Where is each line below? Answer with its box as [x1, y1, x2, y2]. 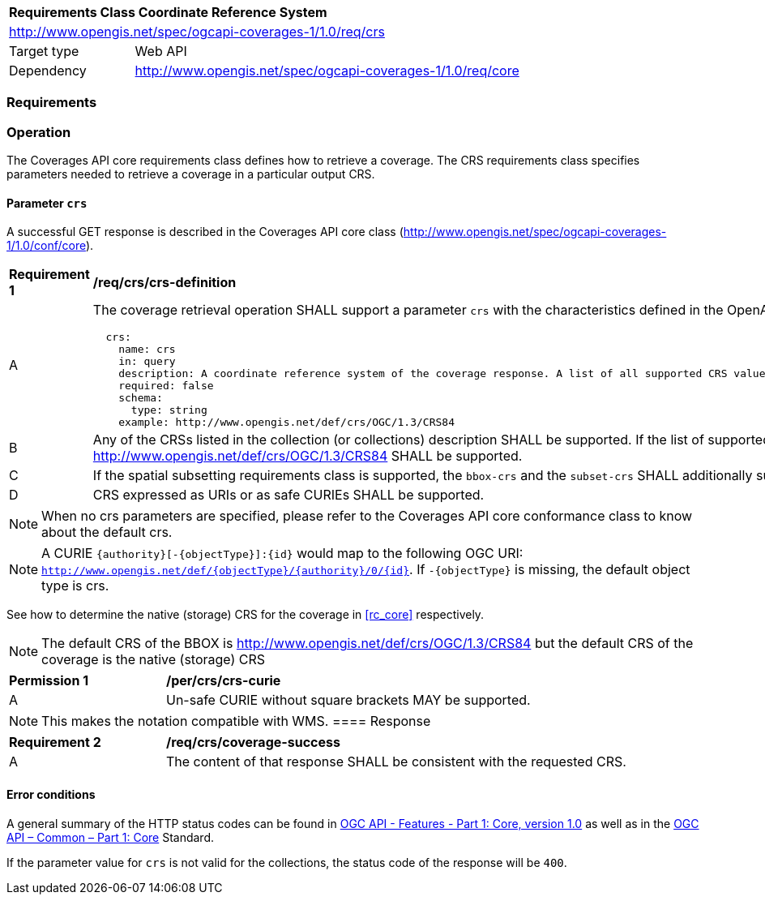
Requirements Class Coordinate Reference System [9, 4, 327, 20]
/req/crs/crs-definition [92, 274, 237, 291]
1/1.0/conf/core [6, 238, 86, 253]
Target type [9, 43, 79, 59]
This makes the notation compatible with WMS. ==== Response [41, 713, 431, 730]
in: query [118, 355, 176, 368]
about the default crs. [41, 524, 173, 541]
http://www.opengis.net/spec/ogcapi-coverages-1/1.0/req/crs [9, 24, 385, 40]
